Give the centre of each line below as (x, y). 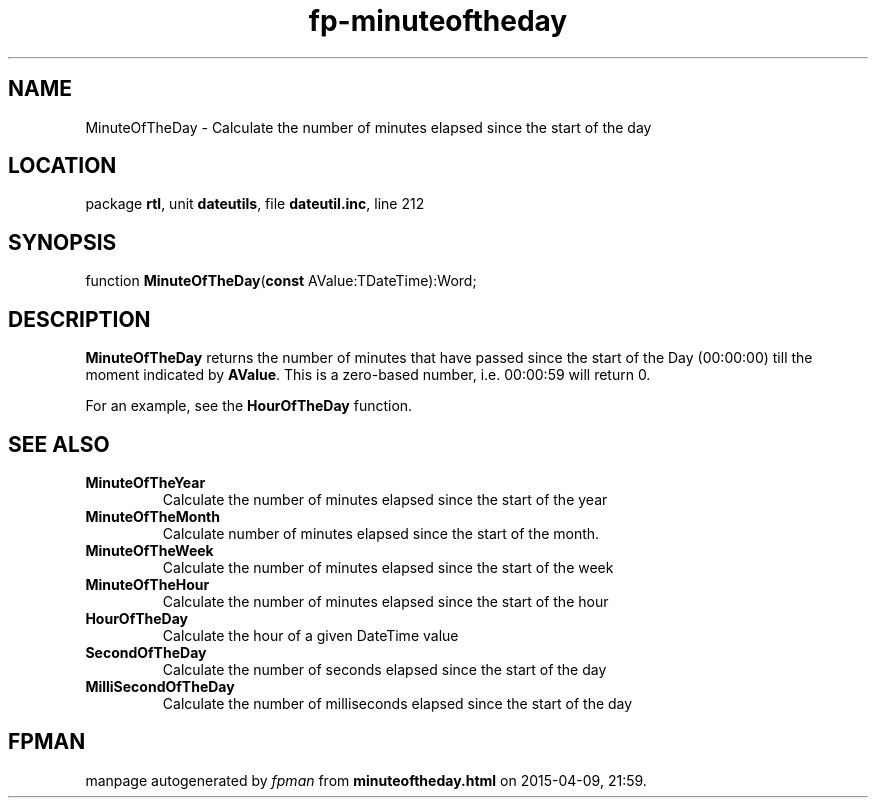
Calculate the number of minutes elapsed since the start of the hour (385, 601)
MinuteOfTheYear (145, 482)
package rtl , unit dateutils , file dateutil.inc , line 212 (255, 204)
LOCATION (62, 166)
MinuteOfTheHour (147, 584)
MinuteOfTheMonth (152, 516)
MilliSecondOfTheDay (160, 686)
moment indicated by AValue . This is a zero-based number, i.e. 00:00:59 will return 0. (368, 375)
